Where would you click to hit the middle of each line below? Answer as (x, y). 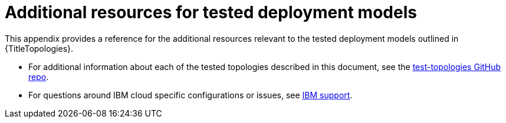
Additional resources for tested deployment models (211, 12)
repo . (39, 77)
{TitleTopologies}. (39, 48)
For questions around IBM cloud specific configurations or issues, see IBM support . (190, 95)
